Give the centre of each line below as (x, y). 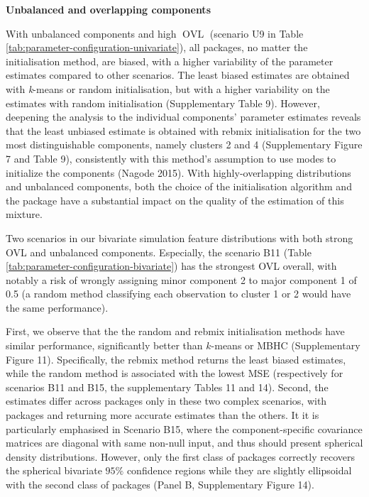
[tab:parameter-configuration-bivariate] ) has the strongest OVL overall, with (171, 266)
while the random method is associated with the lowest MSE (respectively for (175, 373)
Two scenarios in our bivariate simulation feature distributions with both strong (180, 237)
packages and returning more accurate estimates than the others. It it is (163, 415)
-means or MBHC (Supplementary (286, 345)
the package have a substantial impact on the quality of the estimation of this (175, 200)
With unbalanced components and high (91, 33)
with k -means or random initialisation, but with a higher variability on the (168, 88)
